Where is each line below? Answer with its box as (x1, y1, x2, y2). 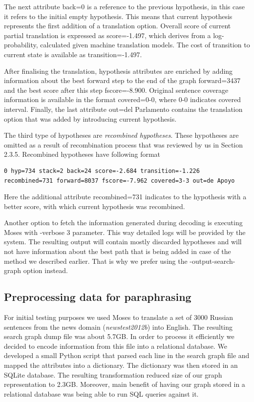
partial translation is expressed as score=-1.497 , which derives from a (4, 30, 211, 40)
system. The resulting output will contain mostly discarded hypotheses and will (4, 236, 242, 247)
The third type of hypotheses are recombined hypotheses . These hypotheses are (4, 130, 239, 140)
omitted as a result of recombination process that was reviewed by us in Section (4, 139, 243, 149)
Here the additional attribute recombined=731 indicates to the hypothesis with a (4, 191, 247, 202)
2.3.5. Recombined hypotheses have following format (4, 149, 161, 159)
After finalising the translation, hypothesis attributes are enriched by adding (4, 65, 233, 76)
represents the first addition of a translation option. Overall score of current (4, 21, 231, 31)
